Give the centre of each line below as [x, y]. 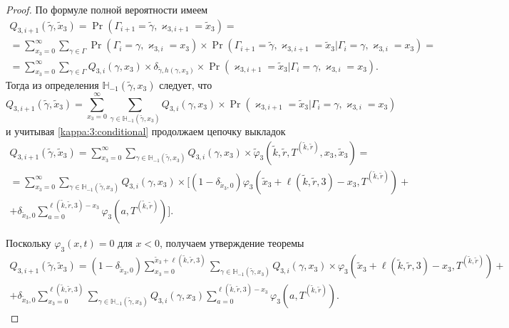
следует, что [186, 84]
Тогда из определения [52, 84]
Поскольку [29, 243]
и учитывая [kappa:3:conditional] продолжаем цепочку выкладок [146, 131]
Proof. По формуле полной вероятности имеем [107, 9]
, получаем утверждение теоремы [232, 243]
